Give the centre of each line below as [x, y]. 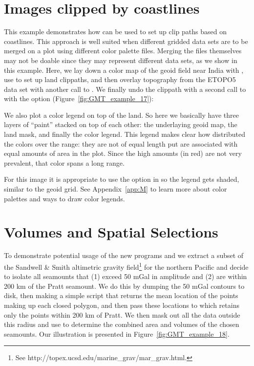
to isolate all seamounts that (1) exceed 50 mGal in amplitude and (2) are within [126, 276]
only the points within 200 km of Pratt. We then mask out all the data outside [122, 314]
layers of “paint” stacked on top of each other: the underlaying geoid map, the [121, 124]
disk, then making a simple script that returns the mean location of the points [121, 295]
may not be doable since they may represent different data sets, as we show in [121, 60]
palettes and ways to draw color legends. [64, 198]
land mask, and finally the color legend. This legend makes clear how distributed [125, 134]
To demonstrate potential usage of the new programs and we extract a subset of [124, 255]
